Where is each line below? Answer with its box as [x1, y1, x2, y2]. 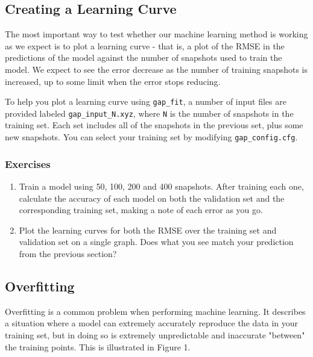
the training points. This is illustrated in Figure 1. [5, 340, 191, 353]
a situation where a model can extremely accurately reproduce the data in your [5, 317, 299, 329]
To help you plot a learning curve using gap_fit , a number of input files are [5, 95, 286, 108]
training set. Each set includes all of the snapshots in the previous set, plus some [5, 119, 303, 131]
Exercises [5, 156, 51, 171]
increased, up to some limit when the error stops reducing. [5, 75, 221, 87]
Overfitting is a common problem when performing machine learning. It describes [5, 305, 306, 317]
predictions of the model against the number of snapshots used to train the [5, 51, 282, 64]
